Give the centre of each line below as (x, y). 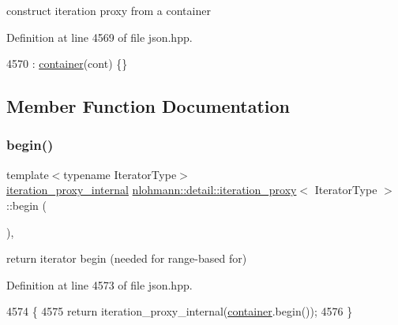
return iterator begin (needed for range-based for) (127, 258)
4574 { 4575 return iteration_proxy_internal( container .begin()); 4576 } (180, 311)
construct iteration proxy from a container (109, 10)
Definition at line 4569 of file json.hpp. (99, 37)
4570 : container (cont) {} (67, 64)
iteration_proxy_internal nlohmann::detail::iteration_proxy (152, 190)
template (28, 174)
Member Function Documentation (148, 106)
